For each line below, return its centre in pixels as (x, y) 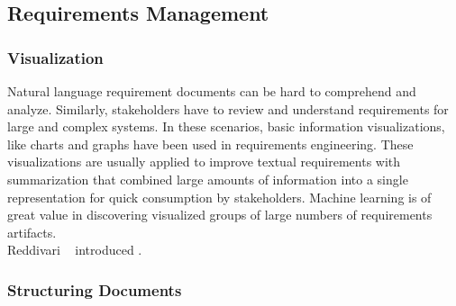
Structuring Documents (95, 289)
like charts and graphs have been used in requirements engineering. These (210, 144)
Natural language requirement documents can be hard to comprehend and (212, 91)
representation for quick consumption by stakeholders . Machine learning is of (219, 197)
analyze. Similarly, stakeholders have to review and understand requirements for (228, 108)
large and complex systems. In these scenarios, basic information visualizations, (226, 126)
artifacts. (32, 232)
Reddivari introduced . (75, 250)
